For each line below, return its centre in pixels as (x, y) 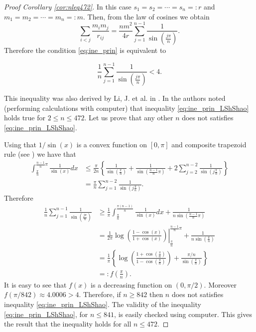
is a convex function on (112, 144)
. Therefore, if (100, 294)
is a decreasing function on (131, 284)
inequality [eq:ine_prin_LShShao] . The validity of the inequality (103, 304)
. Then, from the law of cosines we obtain (146, 16)
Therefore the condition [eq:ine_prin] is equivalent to (85, 50)
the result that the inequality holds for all (68, 324)
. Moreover (220, 284)
